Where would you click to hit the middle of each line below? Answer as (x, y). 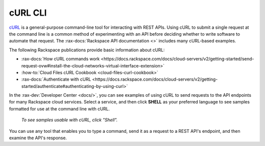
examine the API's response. (38, 138)
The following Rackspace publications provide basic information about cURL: (87, 50)
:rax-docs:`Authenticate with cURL (56, 79)
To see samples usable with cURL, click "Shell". (69, 120)
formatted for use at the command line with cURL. (59, 109)
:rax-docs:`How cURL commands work (61, 59)
